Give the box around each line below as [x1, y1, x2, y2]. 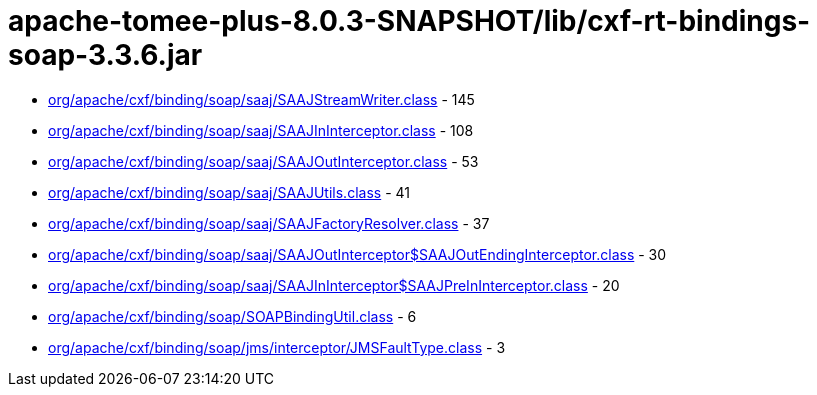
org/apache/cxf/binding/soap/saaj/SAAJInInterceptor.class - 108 [48, 121, 474, 139]
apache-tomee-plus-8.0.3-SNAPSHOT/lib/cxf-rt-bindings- [8, 4, 811, 38]
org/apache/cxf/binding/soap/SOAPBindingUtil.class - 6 [48, 307, 417, 325]
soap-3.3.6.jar [8, 38, 203, 72]
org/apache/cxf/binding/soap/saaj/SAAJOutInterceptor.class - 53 [48, 152, 479, 170]
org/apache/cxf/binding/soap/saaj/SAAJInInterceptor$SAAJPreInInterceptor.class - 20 [48, 276, 620, 294]
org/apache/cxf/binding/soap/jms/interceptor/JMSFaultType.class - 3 [48, 338, 506, 356]
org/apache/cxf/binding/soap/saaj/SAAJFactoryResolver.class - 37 [48, 214, 490, 232]
